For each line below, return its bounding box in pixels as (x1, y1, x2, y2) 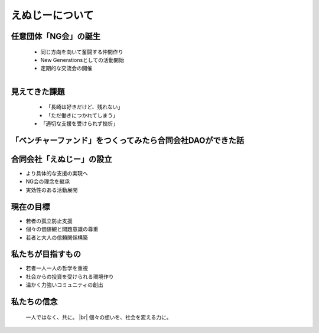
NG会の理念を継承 (25, 178, 70, 185)
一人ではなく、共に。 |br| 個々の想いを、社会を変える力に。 (25, 314, 172, 321)
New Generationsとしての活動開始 (40, 56, 124, 63)
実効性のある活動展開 (25, 186, 78, 193)
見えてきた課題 (11, 86, 65, 97)
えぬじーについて (11, 9, 94, 22)
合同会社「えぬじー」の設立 (11, 154, 112, 164)
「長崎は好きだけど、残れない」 (45, 103, 123, 110)
